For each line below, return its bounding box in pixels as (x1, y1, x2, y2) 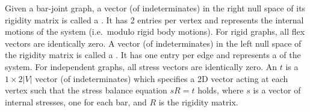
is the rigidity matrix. (158, 95, 238, 108)
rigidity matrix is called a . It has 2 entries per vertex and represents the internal (5, 13, 304, 26)
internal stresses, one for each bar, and (5, 95, 147, 108)
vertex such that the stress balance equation (5, 84, 167, 96)
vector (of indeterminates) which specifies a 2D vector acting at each (35, 72, 288, 84)
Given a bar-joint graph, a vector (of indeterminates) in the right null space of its (5, 2, 306, 14)
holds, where (197, 84, 244, 96)
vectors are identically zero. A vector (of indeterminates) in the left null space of (5, 37, 302, 49)
